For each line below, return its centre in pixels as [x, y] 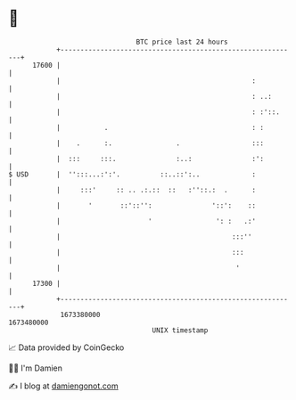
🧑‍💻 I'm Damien [36, 368]
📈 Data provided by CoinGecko [66, 347]
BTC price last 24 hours [182, 42]
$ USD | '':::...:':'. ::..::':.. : [132, 174]
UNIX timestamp [180, 330]
